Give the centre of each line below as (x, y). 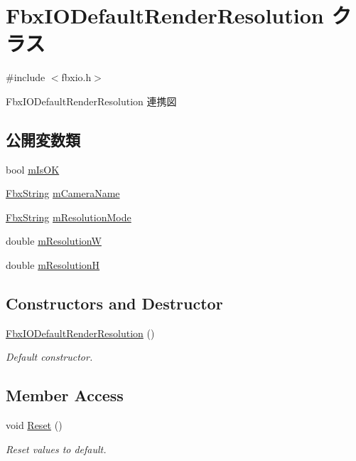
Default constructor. (49, 357)
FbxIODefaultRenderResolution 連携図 (91, 101)
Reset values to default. (56, 449)
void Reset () (34, 425)
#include (26, 77)
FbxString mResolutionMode (69, 217)
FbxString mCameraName (63, 193)
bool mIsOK (33, 169)
